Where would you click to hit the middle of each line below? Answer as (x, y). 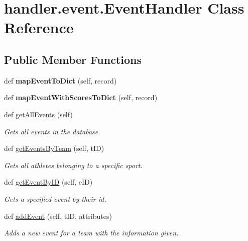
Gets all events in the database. (52, 131)
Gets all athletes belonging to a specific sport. (73, 165)
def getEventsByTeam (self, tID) (54, 148)
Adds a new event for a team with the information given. (91, 233)
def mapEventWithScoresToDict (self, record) (81, 97)
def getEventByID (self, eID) (48, 182)
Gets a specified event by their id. (55, 198)
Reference (39, 27)
